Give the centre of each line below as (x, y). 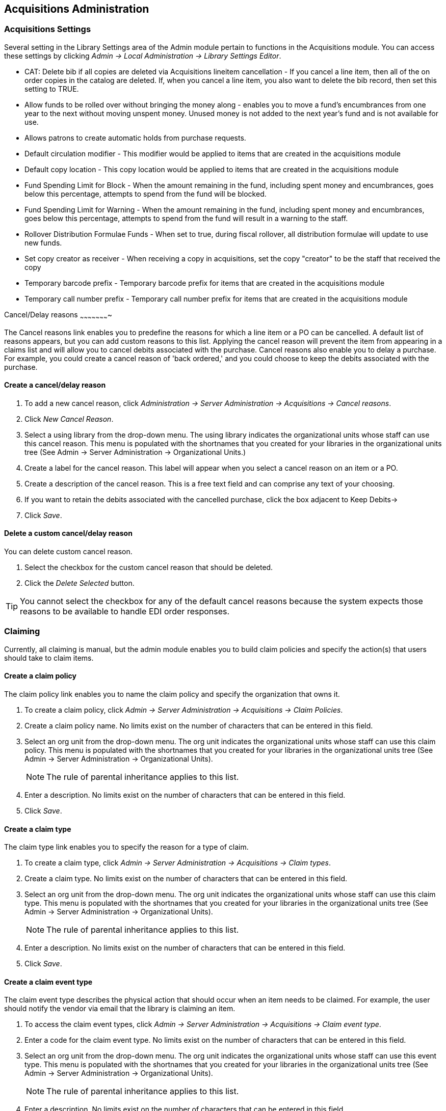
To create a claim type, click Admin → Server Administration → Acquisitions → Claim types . (178, 863)
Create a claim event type (48, 982)
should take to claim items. (49, 658)
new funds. (43, 242)
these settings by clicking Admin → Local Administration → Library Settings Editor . (143, 56)
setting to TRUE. (52, 89)
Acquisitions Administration (77, 9)
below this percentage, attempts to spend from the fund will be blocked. (146, 194)
